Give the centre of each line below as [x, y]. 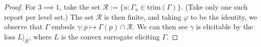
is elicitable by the [225, 27]
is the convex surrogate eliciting [110, 36]
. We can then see [160, 27]
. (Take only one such [214, 7]
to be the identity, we [224, 16]
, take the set [80, 7]
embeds [63, 27]
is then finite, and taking [143, 16]
